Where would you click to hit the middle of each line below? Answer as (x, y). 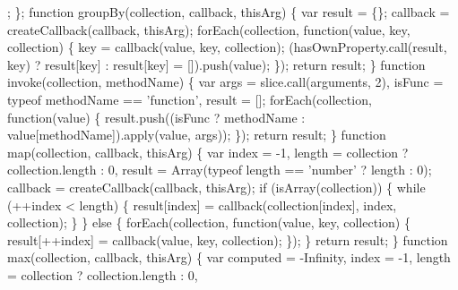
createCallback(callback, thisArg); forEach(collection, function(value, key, (209, 29)
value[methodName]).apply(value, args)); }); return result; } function (197, 135)
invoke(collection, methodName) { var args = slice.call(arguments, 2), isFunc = (225, 82)
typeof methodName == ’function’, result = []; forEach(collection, (190, 99)
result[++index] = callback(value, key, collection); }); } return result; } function (228, 239)
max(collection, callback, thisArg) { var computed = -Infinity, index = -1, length (229, 257)
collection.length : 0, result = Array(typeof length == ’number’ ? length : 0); (220, 170)
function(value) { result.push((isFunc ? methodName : (156, 117)
